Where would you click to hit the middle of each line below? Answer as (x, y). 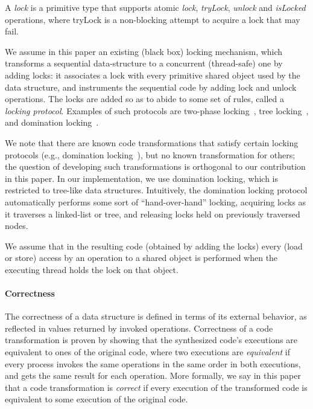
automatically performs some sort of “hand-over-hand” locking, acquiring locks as (156, 201)
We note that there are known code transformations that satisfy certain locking (152, 142)
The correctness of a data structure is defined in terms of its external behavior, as (156, 316)
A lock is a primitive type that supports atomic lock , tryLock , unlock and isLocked (155, 7)
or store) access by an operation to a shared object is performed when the (141, 258)
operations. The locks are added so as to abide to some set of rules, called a (144, 99)
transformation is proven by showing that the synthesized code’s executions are (151, 340)
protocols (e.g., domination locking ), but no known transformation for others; (150, 154)
